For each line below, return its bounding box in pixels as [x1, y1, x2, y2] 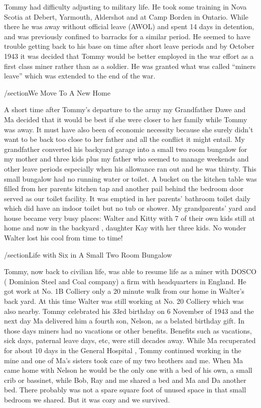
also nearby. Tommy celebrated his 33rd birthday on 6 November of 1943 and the [4, 305, 254, 316]
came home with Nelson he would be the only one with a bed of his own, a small [4, 365, 252, 375]
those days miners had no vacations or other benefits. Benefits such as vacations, [4, 325, 252, 336]
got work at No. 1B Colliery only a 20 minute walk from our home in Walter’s [4, 286, 244, 296]
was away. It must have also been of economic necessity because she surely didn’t [4, 124, 253, 134]
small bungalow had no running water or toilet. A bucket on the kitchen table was [4, 173, 257, 184]
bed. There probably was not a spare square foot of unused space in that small [4, 384, 246, 395]
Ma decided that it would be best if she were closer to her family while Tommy [4, 114, 247, 124]
